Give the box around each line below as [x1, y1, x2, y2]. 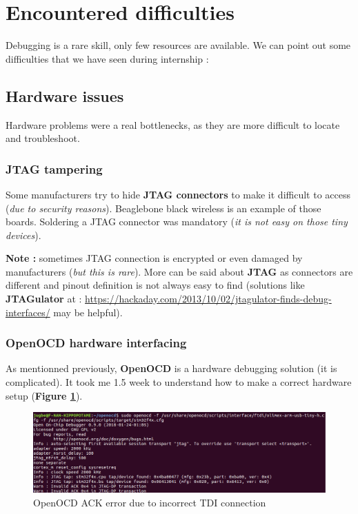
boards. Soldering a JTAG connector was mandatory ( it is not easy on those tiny [6, 214, 348, 229]
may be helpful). [53, 305, 123, 319]
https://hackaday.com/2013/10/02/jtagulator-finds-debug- [85, 291, 332, 306]
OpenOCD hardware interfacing [6, 334, 187, 351]
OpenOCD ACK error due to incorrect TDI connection [33, 495, 266, 510]
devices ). [6, 227, 41, 242]
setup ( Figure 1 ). [6, 388, 83, 402]
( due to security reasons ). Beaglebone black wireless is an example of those [6, 201, 321, 215]
